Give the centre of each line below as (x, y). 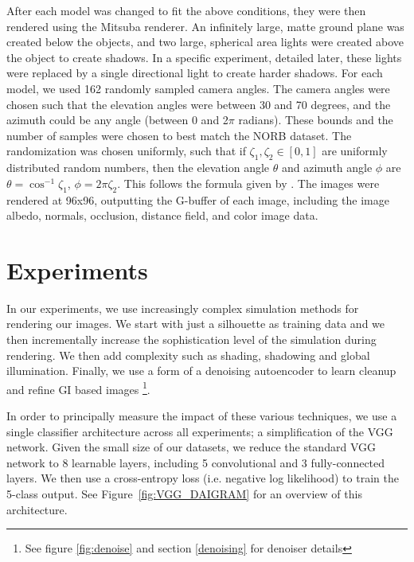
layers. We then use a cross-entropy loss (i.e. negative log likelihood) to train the (203, 478)
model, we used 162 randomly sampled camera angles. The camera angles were (198, 88)
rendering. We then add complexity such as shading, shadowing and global (188, 355)
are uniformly (355, 151)
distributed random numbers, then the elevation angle (138, 168)
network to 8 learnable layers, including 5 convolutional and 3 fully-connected (196, 462)
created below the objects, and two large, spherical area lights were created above (205, 42)
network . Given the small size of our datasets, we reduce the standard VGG (191, 447)
